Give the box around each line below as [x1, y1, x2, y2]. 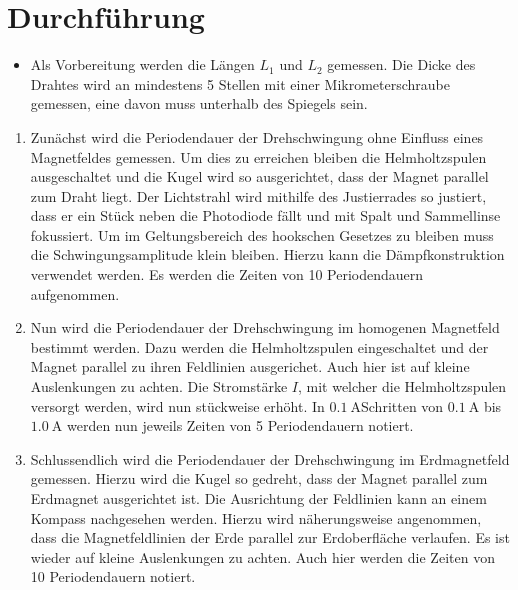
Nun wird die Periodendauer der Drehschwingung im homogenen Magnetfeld [30, 317, 500, 338]
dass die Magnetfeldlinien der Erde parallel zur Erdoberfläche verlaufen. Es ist [30, 527, 510, 548]
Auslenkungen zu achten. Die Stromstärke [30, 376, 288, 397]
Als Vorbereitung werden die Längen [30, 54, 255, 75]
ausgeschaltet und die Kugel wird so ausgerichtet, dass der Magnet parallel [30, 166, 489, 187]
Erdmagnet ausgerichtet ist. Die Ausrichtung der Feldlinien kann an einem [30, 488, 487, 508]
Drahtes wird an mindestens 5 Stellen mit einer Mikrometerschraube [30, 73, 450, 94]
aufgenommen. [30, 283, 120, 304]
